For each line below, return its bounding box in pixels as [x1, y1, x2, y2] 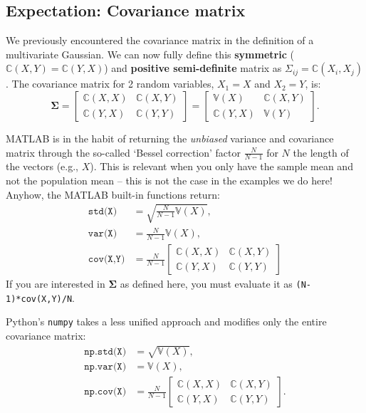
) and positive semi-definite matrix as [104, 61, 282, 75]
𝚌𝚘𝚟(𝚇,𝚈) [88, 254, 125, 265]
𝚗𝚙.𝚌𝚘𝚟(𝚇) [84, 387, 127, 397]
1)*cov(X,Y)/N [6, 293, 73, 304]
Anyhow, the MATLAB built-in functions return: [6, 187, 220, 202]
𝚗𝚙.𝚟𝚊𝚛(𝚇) [84, 362, 127, 372]
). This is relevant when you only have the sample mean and [90, 159, 353, 174]
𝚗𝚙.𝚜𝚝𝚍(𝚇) [84, 346, 127, 357]
